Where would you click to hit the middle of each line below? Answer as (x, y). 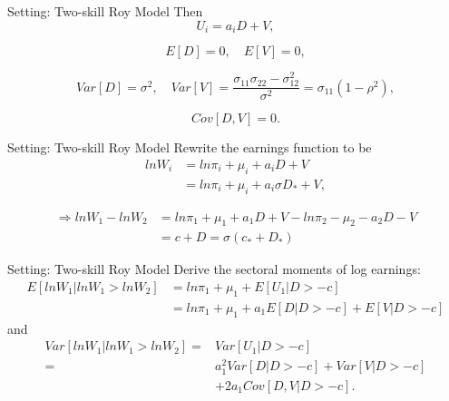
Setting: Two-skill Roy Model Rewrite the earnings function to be (190, 147)
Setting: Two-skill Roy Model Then (105, 11)
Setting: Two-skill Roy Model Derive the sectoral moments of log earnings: (214, 269)
